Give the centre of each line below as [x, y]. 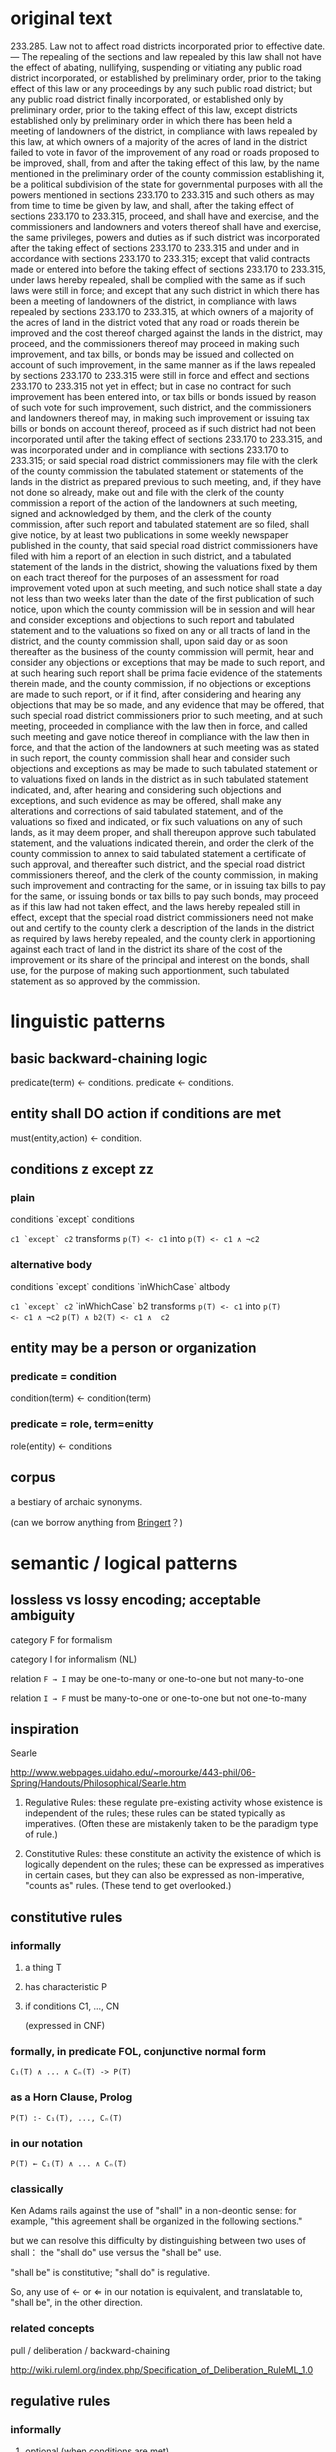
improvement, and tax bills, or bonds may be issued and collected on [152, 354]
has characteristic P [66, 1987]
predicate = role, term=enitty [82, 1424]
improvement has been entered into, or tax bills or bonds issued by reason [163, 396]
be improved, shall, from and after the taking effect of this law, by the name [165, 163]
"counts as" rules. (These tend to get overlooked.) [128, 1886]
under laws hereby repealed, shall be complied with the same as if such [158, 279]
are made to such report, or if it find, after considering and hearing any [156, 694]
